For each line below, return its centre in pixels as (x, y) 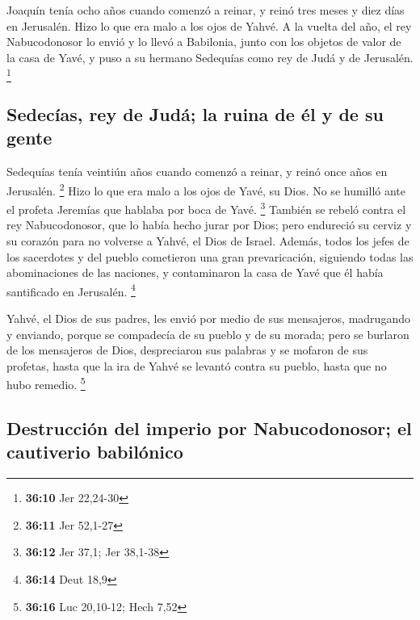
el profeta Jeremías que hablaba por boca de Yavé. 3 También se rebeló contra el (206, 208)
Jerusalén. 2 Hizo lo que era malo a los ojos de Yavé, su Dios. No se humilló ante (206, 189)
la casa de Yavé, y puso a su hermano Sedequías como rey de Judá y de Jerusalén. (210, 57)
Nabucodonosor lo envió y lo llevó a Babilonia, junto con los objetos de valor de (204, 42)
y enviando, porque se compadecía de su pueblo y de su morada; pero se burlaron (208, 334)
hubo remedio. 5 (46, 383)
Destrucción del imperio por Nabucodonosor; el (209, 428)
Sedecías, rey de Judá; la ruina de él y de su (195, 114)
